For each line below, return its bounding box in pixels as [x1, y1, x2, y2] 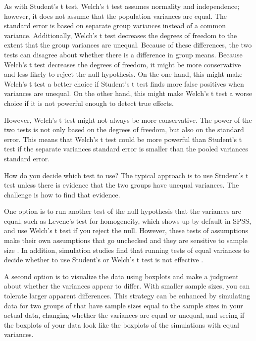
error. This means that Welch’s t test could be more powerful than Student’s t [4, 134, 242, 144]
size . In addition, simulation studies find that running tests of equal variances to [4, 244, 250, 255]
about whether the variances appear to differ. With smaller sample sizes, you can [4, 281, 250, 291]
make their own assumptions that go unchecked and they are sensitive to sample [4, 235, 248, 245]
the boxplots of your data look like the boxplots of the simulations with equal [4, 319, 239, 330]
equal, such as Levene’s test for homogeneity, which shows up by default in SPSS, [4, 215, 252, 226]
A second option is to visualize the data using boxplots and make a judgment [4, 271, 239, 281]
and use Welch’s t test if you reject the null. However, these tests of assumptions [4, 225, 249, 236]
